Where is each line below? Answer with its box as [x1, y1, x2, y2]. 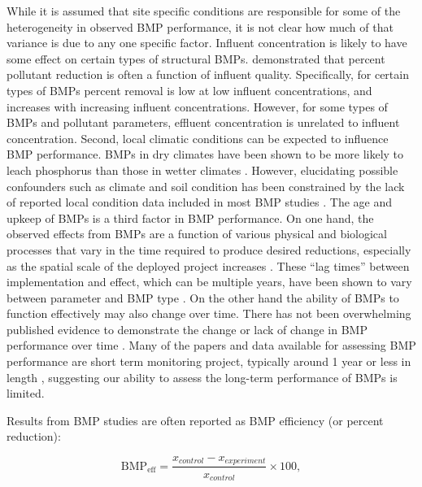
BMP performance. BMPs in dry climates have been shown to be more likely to [7, 146, 404, 163]
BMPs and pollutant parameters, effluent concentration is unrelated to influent [7, 114, 400, 131]
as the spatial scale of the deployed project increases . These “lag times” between [7, 257, 410, 274]
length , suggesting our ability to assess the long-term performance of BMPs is [7, 368, 398, 385]
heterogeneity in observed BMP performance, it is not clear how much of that [7, 18, 394, 35]
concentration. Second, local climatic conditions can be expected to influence [7, 129, 389, 146]
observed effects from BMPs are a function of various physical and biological [7, 225, 387, 242]
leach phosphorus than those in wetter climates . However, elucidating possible [7, 161, 398, 178]
